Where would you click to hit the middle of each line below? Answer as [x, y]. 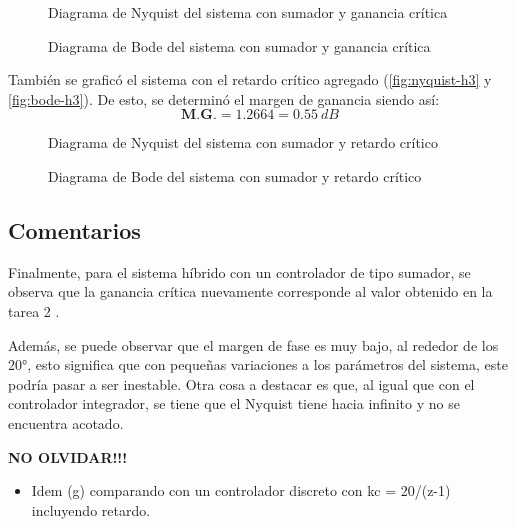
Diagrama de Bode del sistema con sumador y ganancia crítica [239, 45]
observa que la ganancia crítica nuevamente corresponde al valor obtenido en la [250, 291]
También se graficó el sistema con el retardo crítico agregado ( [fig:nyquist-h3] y [250, 79]
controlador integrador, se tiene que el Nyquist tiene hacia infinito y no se [234, 403]
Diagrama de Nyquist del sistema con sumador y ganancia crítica [248, 12]
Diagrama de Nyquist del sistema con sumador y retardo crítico [243, 142]
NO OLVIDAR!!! [68, 456]
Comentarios [74, 229]
